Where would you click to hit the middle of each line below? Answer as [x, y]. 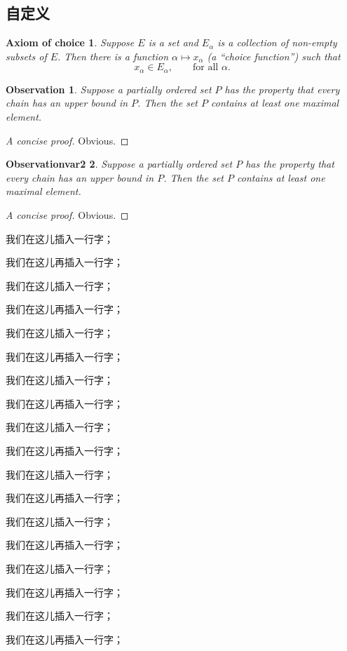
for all [206, 68]
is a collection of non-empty [277, 42]
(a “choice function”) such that [274, 56]
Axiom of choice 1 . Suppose [70, 42]
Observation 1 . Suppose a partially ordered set [109, 89]
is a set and [173, 42]
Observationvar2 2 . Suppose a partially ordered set [119, 164]
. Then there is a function [113, 56]
